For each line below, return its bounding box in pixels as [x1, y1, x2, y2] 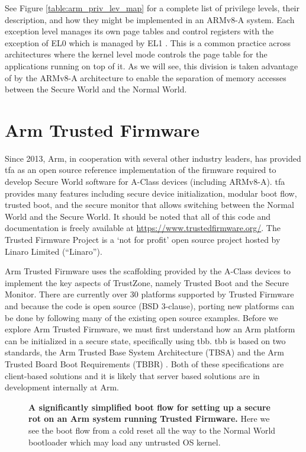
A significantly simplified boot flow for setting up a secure [28, 400, 270, 413]
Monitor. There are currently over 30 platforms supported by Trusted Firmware [5, 288, 294, 300]
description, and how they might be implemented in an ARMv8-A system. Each [5, 13, 295, 25]
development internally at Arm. [5, 381, 119, 393]
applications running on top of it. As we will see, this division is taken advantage [5, 59, 298, 72]
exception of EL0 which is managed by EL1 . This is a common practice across [5, 36, 291, 49]
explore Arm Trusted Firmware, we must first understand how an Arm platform [5, 323, 295, 335]
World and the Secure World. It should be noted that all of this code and [5, 210, 271, 222]
